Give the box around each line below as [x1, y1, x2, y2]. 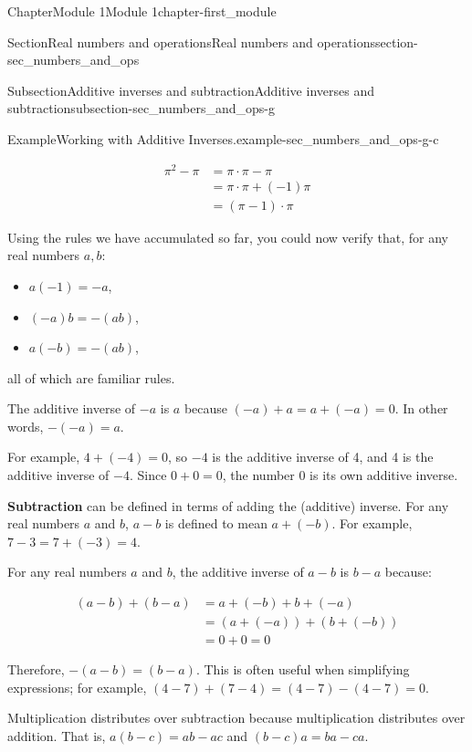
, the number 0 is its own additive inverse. [222, 465, 458, 485]
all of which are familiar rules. [7, 368, 175, 387]
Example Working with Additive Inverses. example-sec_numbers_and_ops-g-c [7, 129, 439, 148]
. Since [129, 465, 167, 485]
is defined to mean [164, 514, 267, 533]
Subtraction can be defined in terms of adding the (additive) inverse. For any [7, 496, 449, 515]
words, [7, 416, 44, 435]
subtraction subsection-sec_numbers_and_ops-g [7, 99, 275, 118]
